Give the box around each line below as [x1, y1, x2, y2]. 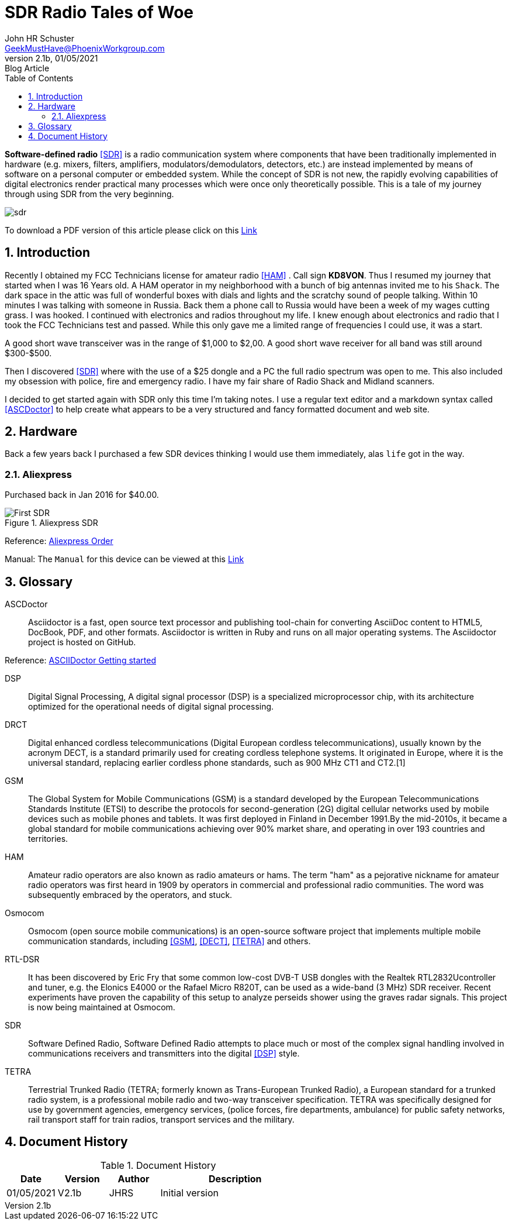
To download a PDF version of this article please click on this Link [5, 225, 257, 235]
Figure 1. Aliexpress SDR [5, 518, 98, 528]
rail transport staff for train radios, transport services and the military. [28, 1114, 295, 1125]
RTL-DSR [5, 954, 40, 965]
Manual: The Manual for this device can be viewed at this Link [5, 554, 244, 565]
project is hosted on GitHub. [28, 637, 136, 648]
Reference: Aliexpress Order [5, 536, 113, 546]
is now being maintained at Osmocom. [28, 1002, 175, 1013]
